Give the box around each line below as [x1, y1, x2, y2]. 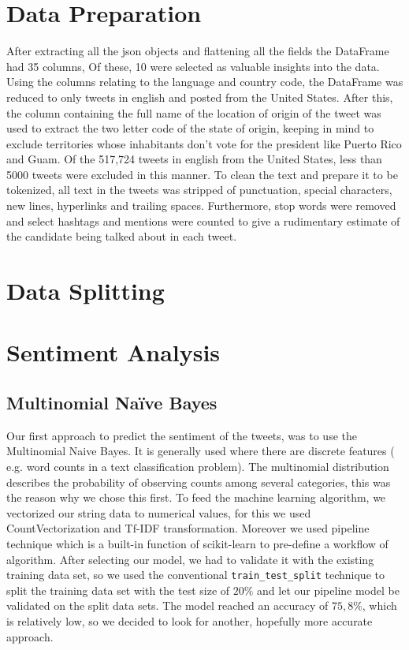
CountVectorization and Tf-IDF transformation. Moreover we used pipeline [6, 520, 370, 536]
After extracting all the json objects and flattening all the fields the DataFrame [6, 43, 389, 59]
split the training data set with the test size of [6, 581, 230, 598]
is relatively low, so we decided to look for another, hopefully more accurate [6, 612, 373, 629]
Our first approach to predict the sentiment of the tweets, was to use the [6, 427, 357, 443]
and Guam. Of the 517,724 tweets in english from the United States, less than [6, 151, 382, 167]
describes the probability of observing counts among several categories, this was [6, 473, 391, 490]
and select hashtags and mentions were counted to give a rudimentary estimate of [6, 212, 400, 229]
